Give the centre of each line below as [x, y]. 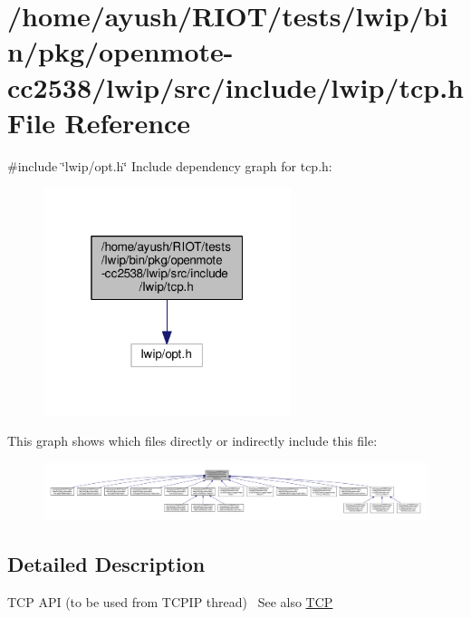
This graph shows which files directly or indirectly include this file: [192, 441]
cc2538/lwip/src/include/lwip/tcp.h [236, 87]
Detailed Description [106, 564]
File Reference [99, 122]
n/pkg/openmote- [120, 51]
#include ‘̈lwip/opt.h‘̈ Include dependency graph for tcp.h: [170, 165]
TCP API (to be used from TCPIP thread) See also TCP [170, 602]
